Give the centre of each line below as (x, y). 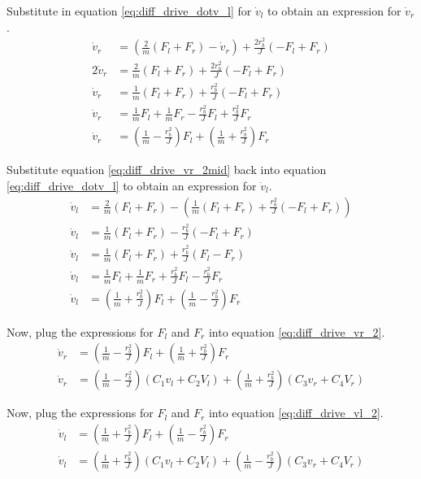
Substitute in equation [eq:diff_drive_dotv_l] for (129, 11)
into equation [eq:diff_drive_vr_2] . (297, 331)
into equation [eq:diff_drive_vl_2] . (296, 413)
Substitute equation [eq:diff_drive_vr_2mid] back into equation (167, 170)
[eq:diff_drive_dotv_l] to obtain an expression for (132, 185)
